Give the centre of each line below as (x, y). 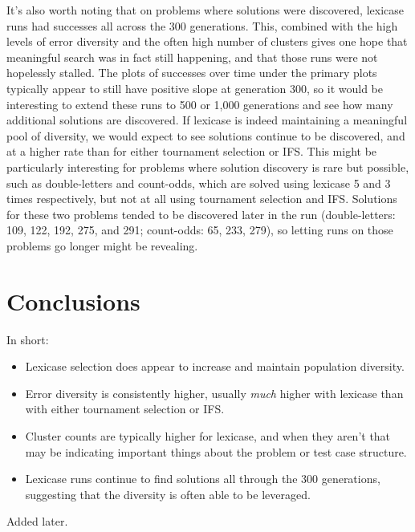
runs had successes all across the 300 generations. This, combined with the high (202, 25)
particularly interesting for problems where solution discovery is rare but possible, (208, 167)
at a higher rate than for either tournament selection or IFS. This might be (192, 151)
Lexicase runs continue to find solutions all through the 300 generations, (203, 479)
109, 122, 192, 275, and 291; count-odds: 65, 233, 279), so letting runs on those (200, 230)
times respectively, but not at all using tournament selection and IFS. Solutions (202, 199)
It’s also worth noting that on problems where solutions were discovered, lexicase (205, 10)
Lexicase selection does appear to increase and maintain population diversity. (215, 366)
